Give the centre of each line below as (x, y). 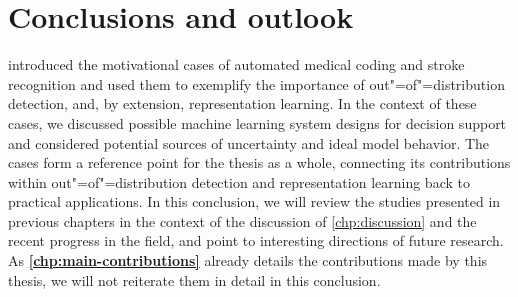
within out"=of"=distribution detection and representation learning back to (239, 181)
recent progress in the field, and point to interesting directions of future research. (256, 240)
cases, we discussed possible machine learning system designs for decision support (257, 122)
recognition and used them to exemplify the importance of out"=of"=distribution (256, 83)
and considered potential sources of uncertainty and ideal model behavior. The (249, 142)
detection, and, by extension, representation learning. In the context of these (242, 103)
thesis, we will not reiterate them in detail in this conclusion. (194, 279)
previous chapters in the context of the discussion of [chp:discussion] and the (242, 220)
